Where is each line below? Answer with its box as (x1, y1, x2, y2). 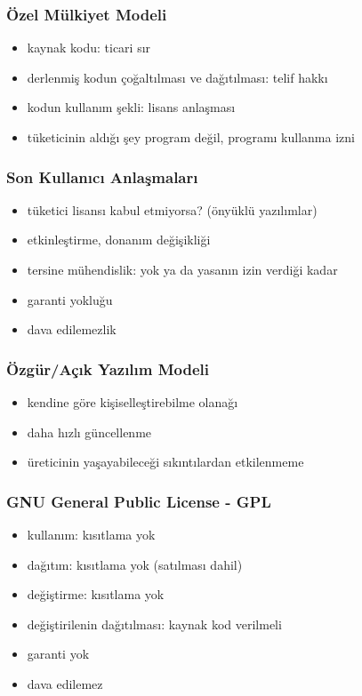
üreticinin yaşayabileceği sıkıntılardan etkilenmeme (27, 452, 304, 471)
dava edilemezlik (27, 320, 117, 339)
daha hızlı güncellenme (27, 422, 152, 441)
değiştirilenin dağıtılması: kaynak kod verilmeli (27, 614, 282, 633)
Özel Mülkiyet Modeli (6, 3, 167, 25)
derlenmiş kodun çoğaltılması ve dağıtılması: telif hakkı (27, 68, 328, 86)
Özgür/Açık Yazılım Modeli (6, 357, 210, 380)
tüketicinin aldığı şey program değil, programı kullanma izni (27, 128, 355, 146)
